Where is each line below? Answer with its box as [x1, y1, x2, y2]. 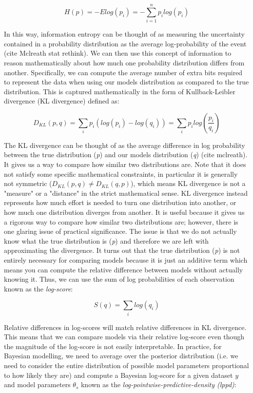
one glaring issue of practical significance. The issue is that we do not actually [4, 226, 237, 236]
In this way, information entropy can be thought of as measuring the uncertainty [4, 29, 245, 39]
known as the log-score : [4, 283, 73, 293]
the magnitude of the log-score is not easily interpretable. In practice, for [4, 341, 222, 351]
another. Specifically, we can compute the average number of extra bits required [4, 67, 243, 77]
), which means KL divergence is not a [130, 178, 246, 188]
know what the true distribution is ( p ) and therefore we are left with [4, 235, 209, 246]
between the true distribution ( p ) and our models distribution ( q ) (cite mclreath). [4, 149, 248, 160]
